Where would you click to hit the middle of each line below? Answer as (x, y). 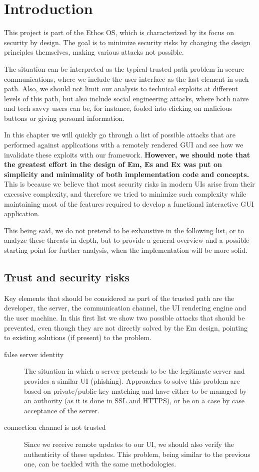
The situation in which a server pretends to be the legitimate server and (134, 371)
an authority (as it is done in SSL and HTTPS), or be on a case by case (134, 401)
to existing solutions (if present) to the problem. (78, 337)
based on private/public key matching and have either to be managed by (135, 390)
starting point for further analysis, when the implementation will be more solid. (126, 250)
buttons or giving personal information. (64, 118)
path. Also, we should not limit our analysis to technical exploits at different (121, 89)
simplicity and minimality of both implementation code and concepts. (127, 174)
